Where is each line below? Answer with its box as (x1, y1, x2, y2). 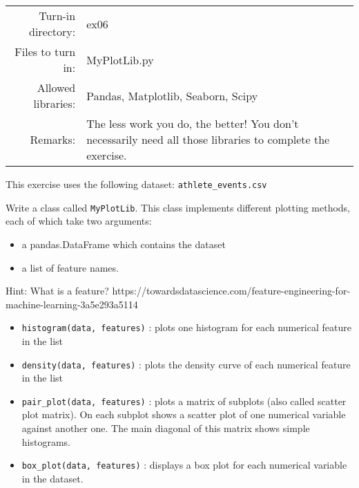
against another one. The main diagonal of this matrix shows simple (21, 421, 310, 435)
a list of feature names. (21, 260, 119, 274)
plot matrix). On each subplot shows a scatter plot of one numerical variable (21, 407, 346, 422)
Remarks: (30, 131, 76, 147)
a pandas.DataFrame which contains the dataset (21, 236, 226, 251)
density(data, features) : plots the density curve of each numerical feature (21, 357, 351, 371)
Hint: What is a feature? (6, 283, 109, 298)
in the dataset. (21, 471, 84, 485)
